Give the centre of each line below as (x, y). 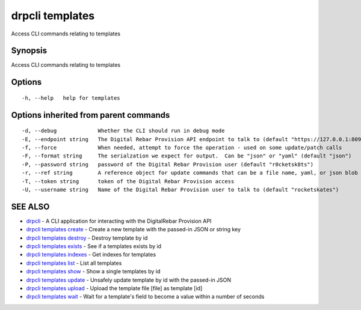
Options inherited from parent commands (91, 115)
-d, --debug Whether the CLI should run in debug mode (123, 131)
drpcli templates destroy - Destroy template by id (87, 238)
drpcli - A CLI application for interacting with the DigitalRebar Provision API (119, 221)
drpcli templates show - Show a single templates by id (93, 272)
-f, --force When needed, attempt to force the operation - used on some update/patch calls (182, 148)
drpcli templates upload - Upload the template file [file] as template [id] (114, 288)
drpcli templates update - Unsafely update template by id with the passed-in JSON (129, 280)
